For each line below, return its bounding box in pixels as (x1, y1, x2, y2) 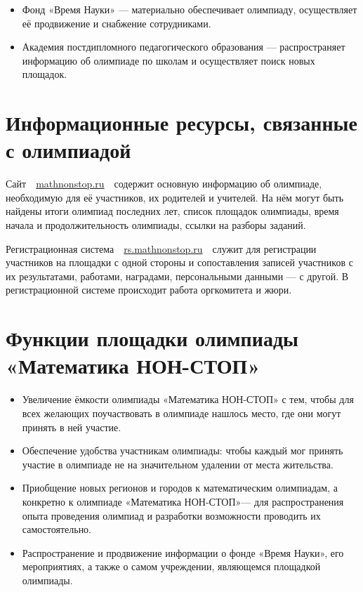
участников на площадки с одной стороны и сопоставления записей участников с (6, 255, 353, 270)
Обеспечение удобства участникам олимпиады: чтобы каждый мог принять (22, 443, 343, 458)
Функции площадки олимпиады (6, 324, 298, 353)
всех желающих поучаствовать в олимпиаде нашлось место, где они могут (22, 405, 341, 420)
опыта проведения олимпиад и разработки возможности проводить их (22, 508, 321, 522)
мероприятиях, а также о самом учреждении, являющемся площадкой (22, 559, 321, 574)
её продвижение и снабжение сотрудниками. (22, 15, 211, 30)
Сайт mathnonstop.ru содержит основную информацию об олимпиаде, (6, 176, 322, 191)
